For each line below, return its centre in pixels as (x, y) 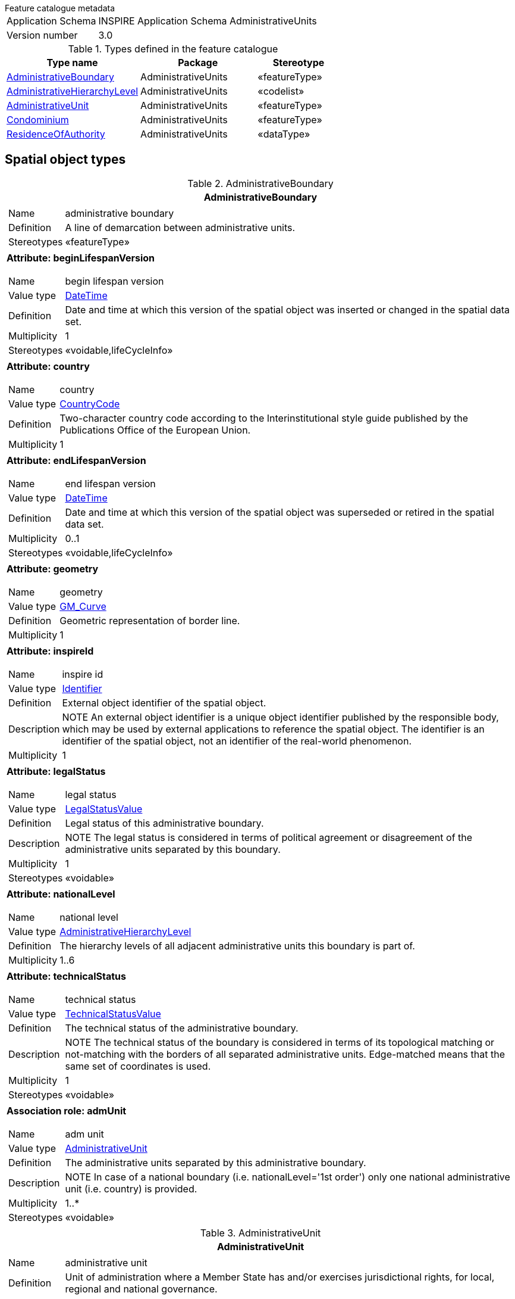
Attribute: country (48, 366)
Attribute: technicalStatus (66, 976)
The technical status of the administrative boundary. (182, 1028)
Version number (42, 35)
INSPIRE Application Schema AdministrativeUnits (208, 21)
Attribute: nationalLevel (61, 894)
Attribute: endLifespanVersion (76, 460)
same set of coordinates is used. (138, 1066)
